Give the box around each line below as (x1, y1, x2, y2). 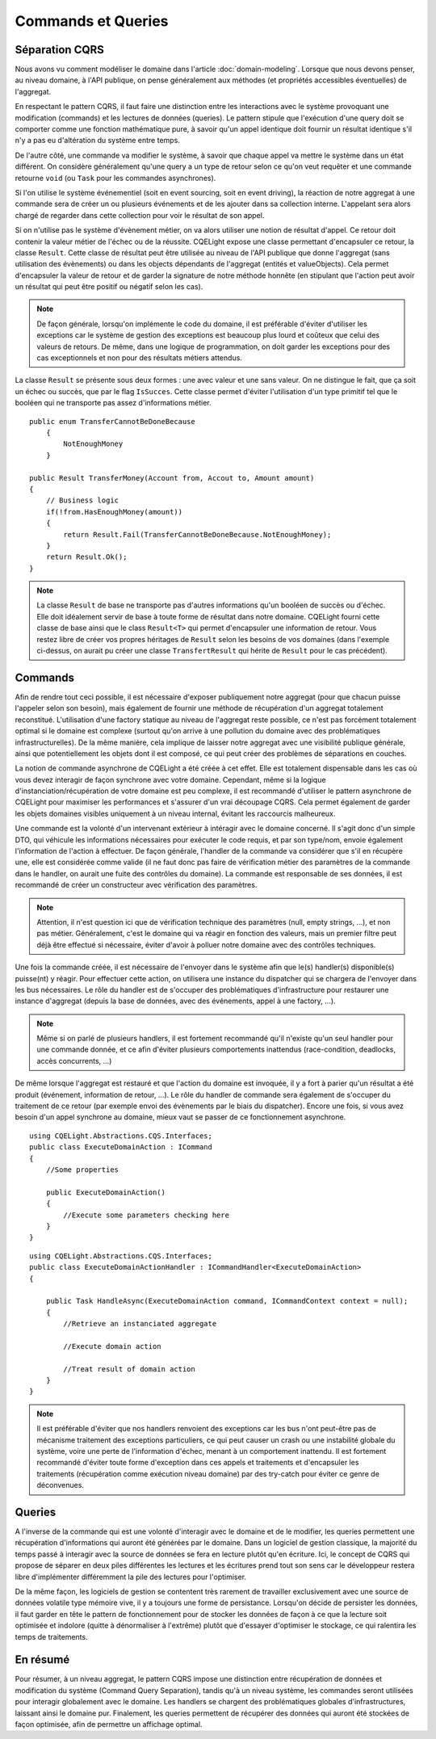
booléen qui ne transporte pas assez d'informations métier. (15, 398, 212, 408)
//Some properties (45, 1166, 119, 1174)
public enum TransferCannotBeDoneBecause (29, 417, 195, 426)
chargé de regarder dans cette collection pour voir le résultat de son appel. (15, 210, 265, 220)
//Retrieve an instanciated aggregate (63, 1319, 217, 1329)
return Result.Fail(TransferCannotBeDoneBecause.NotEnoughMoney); (63, 530, 332, 539)
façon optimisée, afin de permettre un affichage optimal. (15, 1720, 203, 1729)
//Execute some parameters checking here (63, 1210, 230, 1220)
